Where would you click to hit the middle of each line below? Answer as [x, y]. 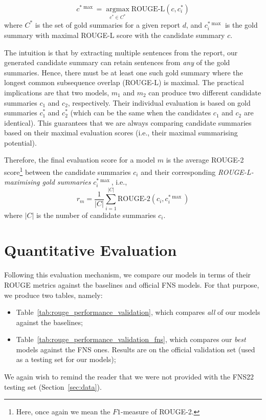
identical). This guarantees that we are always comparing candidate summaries [128, 122]
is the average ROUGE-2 [205, 160]
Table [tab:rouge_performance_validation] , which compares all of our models [138, 312]
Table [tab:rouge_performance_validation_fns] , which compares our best [131, 339]
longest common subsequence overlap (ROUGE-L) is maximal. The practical [124, 82]
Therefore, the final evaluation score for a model [80, 160]
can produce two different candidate [205, 92]
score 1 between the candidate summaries [68, 171]
